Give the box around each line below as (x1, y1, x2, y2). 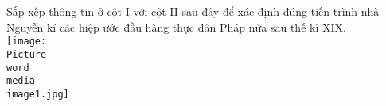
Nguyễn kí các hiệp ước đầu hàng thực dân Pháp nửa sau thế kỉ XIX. (6, 18, 346, 35)
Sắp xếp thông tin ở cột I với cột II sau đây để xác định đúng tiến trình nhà (6, 3, 380, 19)
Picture (6, 48, 47, 60)
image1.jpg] (6, 88, 69, 100)
